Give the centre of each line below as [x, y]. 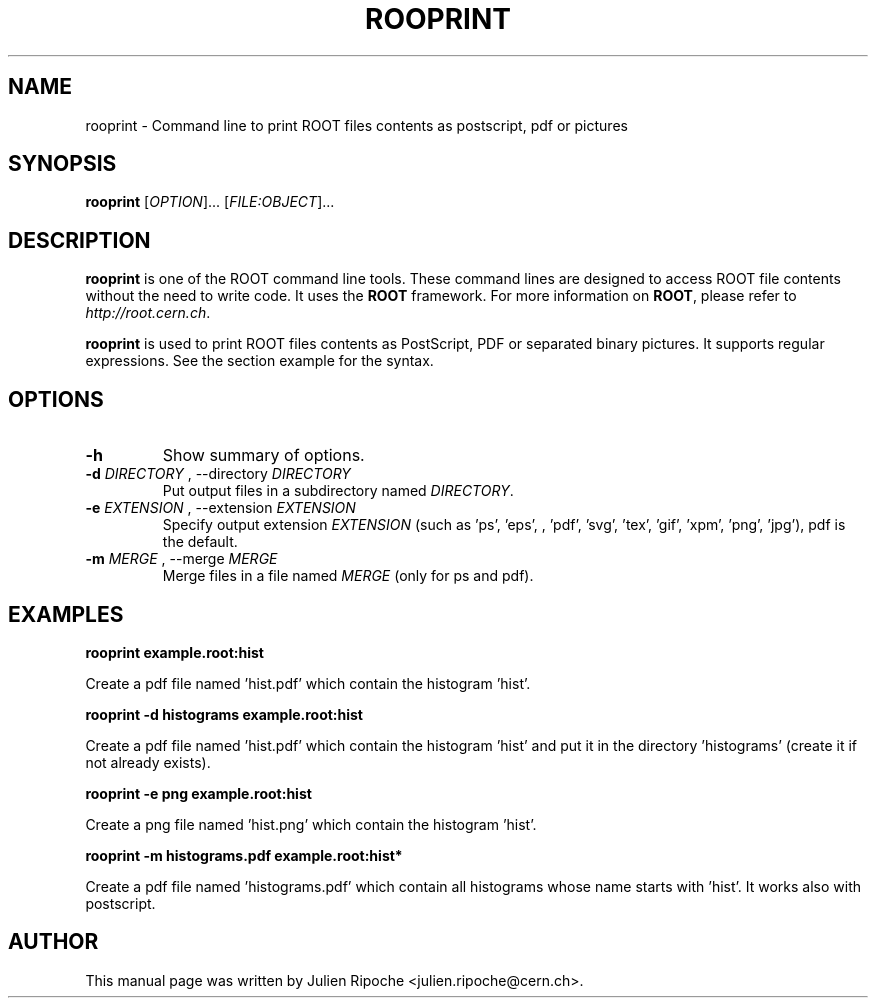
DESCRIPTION [79, 240]
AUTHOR [53, 942]
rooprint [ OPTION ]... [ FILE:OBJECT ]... [210, 202]
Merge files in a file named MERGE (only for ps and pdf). [348, 576]
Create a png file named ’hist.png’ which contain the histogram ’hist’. [311, 824]
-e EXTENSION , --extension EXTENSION [220, 508]
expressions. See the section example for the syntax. [259, 361]
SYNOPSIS [62, 164]
